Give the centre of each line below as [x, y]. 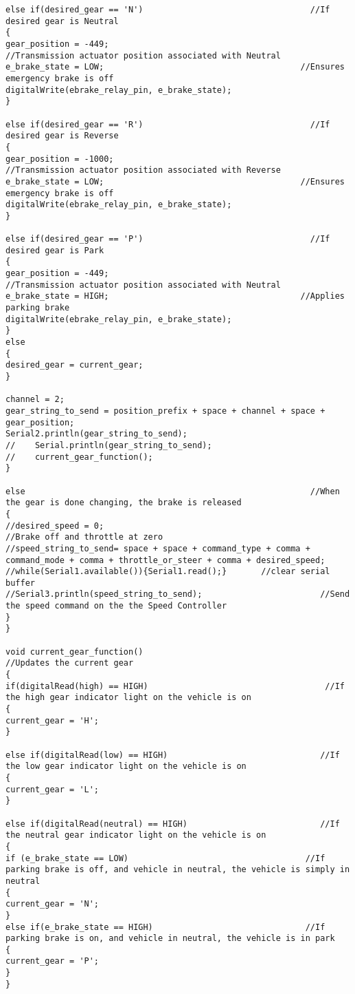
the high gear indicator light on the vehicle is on [128, 698]
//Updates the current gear [70, 663]
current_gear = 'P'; [53, 961]
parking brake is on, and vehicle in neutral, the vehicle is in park [170, 939]
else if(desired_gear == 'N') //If [168, 10]
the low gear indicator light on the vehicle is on [126, 766]
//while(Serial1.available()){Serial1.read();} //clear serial [168, 572]
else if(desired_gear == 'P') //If [168, 239]
